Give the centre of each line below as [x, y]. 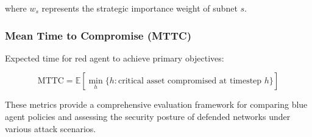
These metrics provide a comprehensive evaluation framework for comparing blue [156, 104]
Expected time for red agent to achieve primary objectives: [115, 58]
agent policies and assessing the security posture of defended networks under [148, 116]
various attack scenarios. [51, 128]
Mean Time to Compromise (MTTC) [98, 35]
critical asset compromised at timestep [190, 81]
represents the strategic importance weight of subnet [140, 8]
